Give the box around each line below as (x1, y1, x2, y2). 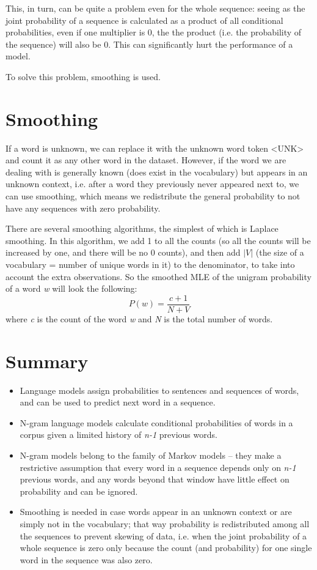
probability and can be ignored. (20, 484, 138, 497)
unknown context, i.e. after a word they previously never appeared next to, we (5, 177, 299, 190)
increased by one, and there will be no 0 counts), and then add (5, 246, 241, 259)
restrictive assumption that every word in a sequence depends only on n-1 (20, 461, 296, 473)
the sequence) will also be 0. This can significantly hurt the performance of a (5, 37, 293, 50)
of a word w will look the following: (5, 282, 137, 295)
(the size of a (255, 246, 304, 259)
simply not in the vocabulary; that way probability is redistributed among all (20, 517, 310, 530)
